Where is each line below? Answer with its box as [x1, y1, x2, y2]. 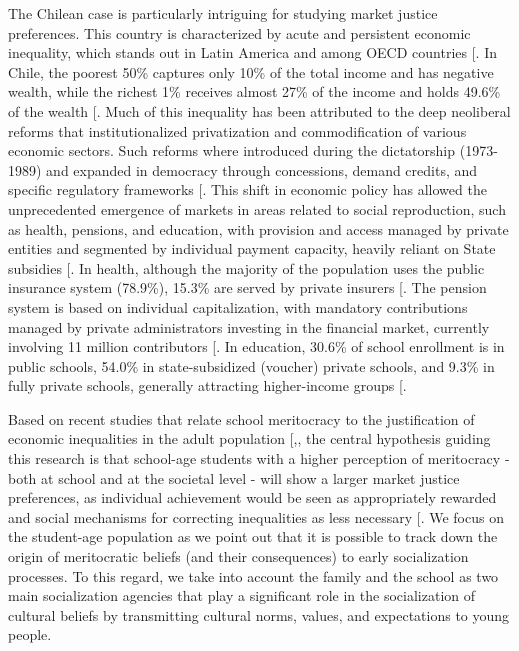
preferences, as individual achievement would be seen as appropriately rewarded [8, 487, 497, 508]
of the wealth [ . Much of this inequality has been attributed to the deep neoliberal [8, 100, 511, 121]
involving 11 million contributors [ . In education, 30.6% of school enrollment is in [8, 336, 505, 357]
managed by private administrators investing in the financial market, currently [8, 316, 490, 337]
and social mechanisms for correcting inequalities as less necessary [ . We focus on [8, 506, 504, 527]
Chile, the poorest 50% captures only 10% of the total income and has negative [8, 61, 494, 82]
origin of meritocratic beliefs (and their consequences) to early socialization [8, 546, 469, 567]
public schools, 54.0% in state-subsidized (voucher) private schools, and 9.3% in [8, 355, 495, 376]
